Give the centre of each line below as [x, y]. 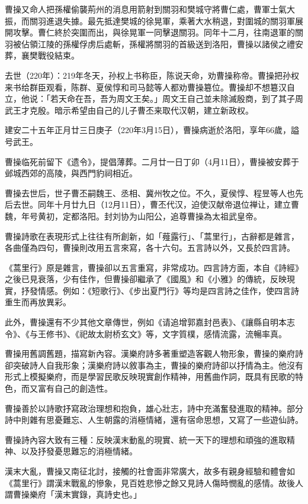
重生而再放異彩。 [38, 302]
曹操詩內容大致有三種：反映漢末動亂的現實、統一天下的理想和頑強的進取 [146, 439]
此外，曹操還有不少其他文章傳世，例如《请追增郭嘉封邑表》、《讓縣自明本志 [150, 322]
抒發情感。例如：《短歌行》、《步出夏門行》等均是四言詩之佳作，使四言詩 [160, 290]
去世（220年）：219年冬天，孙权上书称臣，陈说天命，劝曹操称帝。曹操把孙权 [152, 75]
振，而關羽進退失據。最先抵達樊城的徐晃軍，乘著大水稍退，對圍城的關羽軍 [150, 20]
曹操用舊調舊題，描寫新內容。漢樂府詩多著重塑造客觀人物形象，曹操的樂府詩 [154, 353]
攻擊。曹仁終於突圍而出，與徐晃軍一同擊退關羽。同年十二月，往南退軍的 [154, 32]
